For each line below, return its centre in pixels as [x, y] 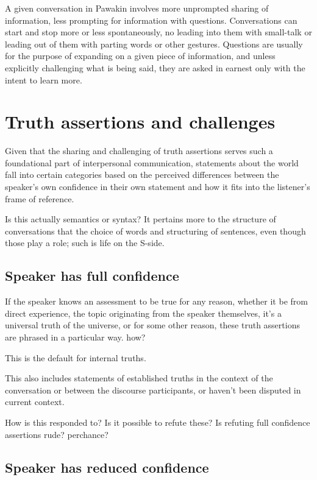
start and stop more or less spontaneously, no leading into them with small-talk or [158, 32]
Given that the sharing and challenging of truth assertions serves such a [139, 151]
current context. [35, 402]
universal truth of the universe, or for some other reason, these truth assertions [152, 325]
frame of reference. [40, 198]
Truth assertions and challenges [140, 122]
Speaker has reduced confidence [107, 467]
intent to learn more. [44, 79]
